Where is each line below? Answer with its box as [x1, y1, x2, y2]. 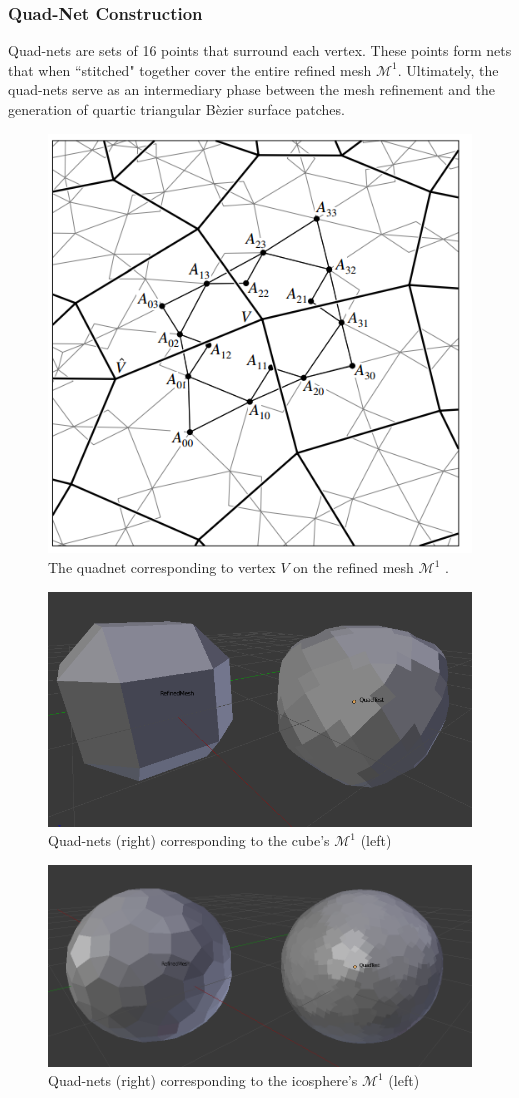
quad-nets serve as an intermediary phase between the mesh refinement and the [8, 79, 495, 100]
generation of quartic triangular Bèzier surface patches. [8, 99, 345, 119]
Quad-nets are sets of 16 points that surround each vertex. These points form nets [8, 40, 512, 61]
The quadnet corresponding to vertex [48, 557, 276, 578]
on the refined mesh [293, 557, 414, 578]
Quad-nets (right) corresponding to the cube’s [48, 830, 330, 851]
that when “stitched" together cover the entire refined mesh [8, 59, 372, 80]
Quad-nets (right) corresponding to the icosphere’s [48, 1070, 358, 1091]
